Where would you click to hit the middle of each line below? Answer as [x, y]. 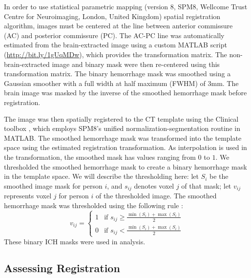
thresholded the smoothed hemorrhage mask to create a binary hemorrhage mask [125, 166]
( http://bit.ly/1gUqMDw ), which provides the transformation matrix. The [115, 54]
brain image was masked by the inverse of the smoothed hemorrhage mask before [125, 93]
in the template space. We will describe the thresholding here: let [101, 176]
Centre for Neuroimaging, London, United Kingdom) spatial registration [112, 16]
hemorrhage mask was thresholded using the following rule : [94, 205]
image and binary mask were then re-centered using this [136, 64]
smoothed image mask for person [53, 185]
